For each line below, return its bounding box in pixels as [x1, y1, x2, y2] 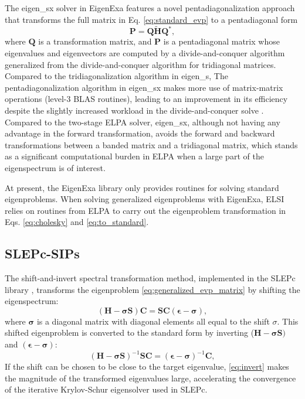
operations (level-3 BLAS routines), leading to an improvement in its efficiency [5, 93, 288, 105]
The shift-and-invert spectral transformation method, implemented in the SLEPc [5, 272, 296, 284]
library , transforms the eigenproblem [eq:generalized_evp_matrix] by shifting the [5, 283, 300, 295]
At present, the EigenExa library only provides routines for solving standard [5, 181, 279, 193]
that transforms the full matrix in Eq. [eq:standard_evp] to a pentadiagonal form [5, 13, 298, 25]
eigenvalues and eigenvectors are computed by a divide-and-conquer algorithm [5, 47, 285, 59]
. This [277, 315, 299, 327]
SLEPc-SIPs [5, 244, 80, 262]
